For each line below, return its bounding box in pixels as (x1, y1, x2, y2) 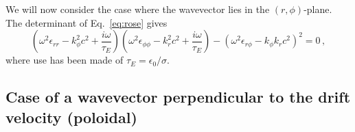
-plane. (304, 2, 332, 16)
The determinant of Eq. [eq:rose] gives (5, 15, 168, 29)
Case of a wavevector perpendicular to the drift (5, 86, 351, 107)
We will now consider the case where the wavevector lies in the (5, 2, 270, 16)
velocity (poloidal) (5, 106, 137, 127)
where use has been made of (5, 53, 124, 67)
